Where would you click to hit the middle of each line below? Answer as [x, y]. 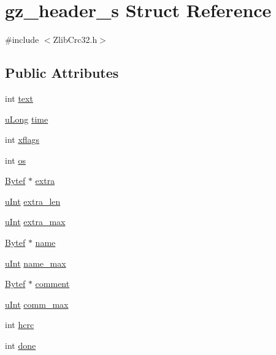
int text [19, 98]
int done [21, 345]
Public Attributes [62, 73]
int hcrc [20, 325]
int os [15, 160]
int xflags [22, 139]
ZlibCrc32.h [75, 40]
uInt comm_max [37, 304]
